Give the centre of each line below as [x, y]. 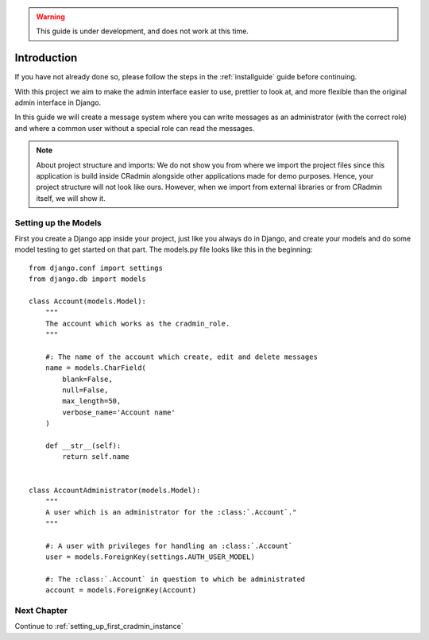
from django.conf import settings [96, 268]
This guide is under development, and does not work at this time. [143, 31]
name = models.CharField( [96, 368]
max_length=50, [92, 401]
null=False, [85, 390]
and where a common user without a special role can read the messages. [135, 128]
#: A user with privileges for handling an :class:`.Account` [169, 546]
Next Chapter [41, 610]
